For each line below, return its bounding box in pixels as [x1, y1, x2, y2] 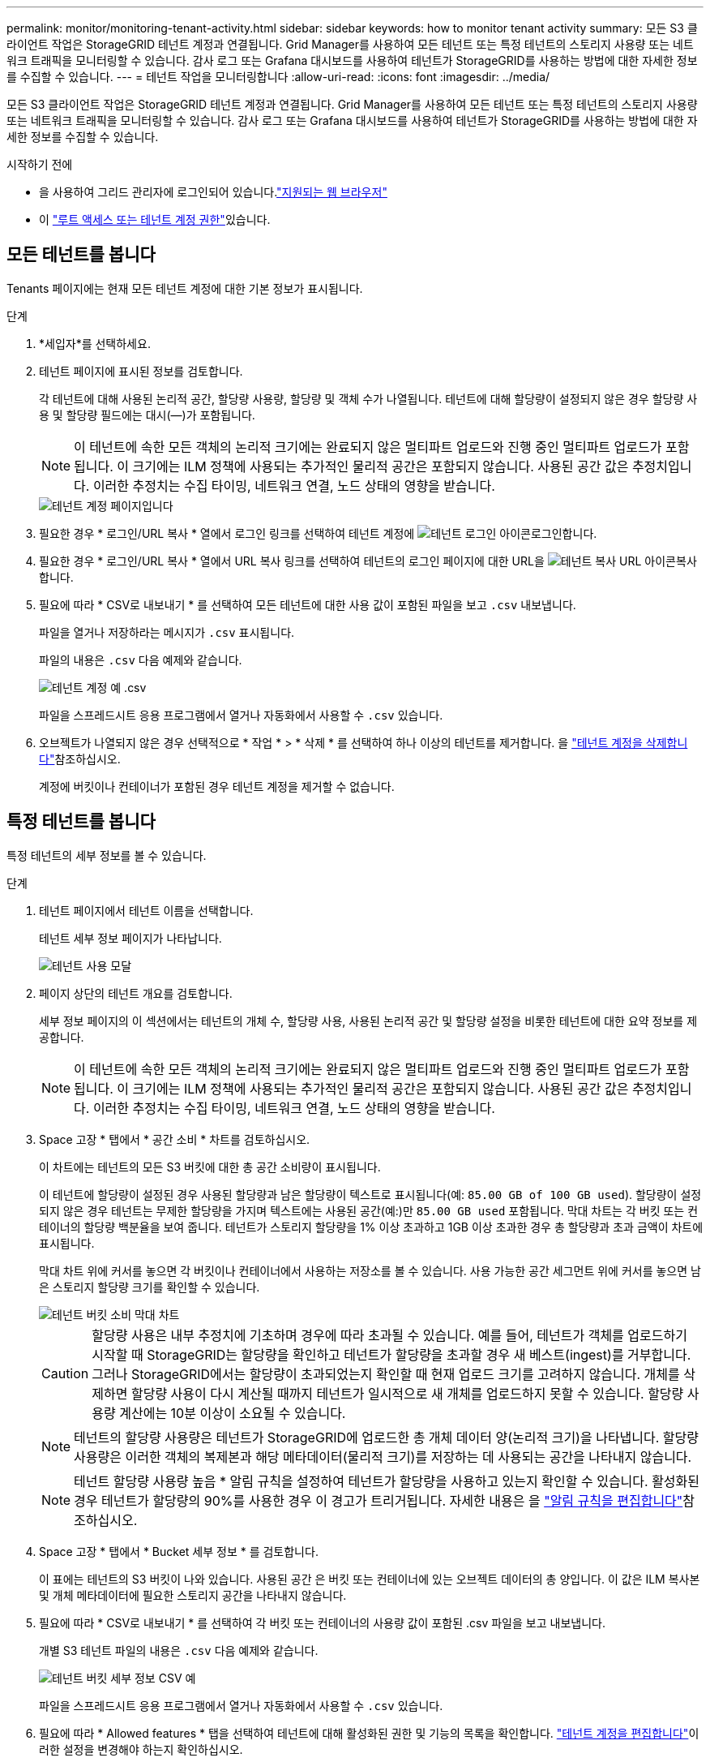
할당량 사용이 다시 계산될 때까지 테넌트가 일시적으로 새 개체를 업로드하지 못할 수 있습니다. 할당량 [130, 1385, 684, 1402]
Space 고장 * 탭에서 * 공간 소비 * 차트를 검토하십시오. [39, 1132, 310, 1146]
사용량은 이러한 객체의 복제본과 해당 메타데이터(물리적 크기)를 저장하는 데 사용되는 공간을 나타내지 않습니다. [74, 1448, 692, 1465]
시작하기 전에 [6, 157, 73, 171]
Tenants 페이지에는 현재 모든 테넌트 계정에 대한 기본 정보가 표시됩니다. [6, 281, 363, 295]
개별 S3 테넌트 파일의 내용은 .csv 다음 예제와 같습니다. [39, 1643, 319, 1657]
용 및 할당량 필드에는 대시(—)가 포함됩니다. [39, 407, 255, 422]
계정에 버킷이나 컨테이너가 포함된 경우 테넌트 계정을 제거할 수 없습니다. [39, 779, 395, 793]
